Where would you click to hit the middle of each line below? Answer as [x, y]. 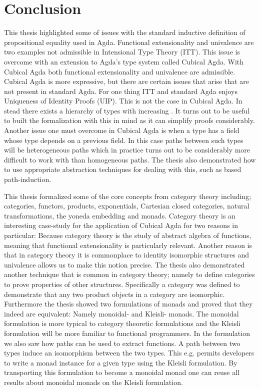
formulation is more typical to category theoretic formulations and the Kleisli [122, 323]
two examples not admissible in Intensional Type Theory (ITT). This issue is [122, 52]
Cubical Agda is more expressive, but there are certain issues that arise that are [126, 81]
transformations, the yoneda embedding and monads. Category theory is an [120, 215]
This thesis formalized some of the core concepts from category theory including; [128, 196]
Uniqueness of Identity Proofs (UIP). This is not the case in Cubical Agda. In [123, 101]
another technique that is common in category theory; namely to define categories [129, 274]
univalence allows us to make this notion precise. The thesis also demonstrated [124, 264]
